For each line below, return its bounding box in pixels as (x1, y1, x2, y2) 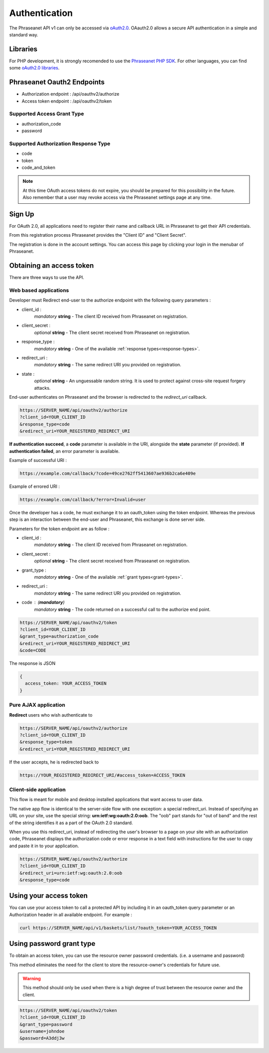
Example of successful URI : (9, 457, 67, 463)
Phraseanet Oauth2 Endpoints (9, 78, 105, 87)
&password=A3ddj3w (19, 1036, 65, 1041)
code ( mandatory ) (21, 600, 65, 605)
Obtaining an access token (9, 262, 94, 270)
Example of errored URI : (9, 483, 60, 489)
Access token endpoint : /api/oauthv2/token (21, 98, 112, 104)
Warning (22, 976, 41, 982)
